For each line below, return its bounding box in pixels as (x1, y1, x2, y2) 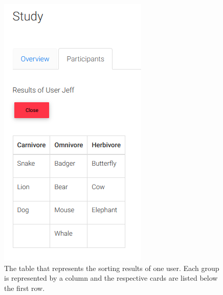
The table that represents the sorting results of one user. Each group (4, 262, 219, 273)
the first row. (4, 282, 45, 293)
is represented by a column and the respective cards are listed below (4, 273, 218, 283)
